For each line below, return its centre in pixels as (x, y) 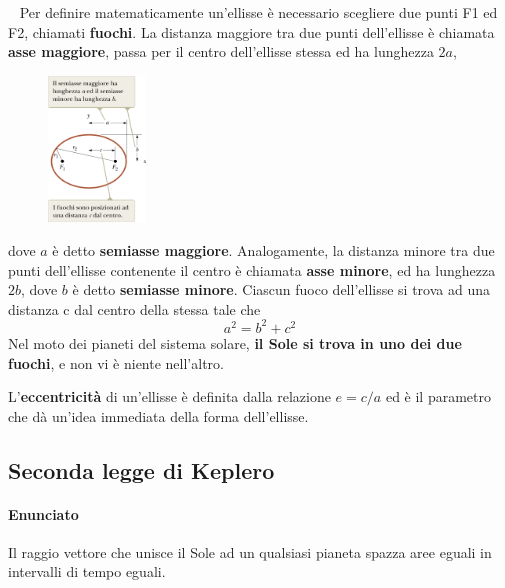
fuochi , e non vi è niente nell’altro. (116, 362)
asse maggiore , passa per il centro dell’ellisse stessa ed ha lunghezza (221, 51)
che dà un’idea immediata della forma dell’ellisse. (158, 415)
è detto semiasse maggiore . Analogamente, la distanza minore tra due (273, 250)
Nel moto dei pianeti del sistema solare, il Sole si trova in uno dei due (235, 342)
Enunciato (43, 513)
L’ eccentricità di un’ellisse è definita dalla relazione (169, 396)
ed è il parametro (438, 396)
